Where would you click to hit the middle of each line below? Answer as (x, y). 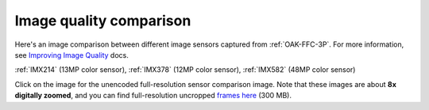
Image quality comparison (103, 21)
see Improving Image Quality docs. (71, 55)
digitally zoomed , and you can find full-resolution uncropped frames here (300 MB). (153, 96)
